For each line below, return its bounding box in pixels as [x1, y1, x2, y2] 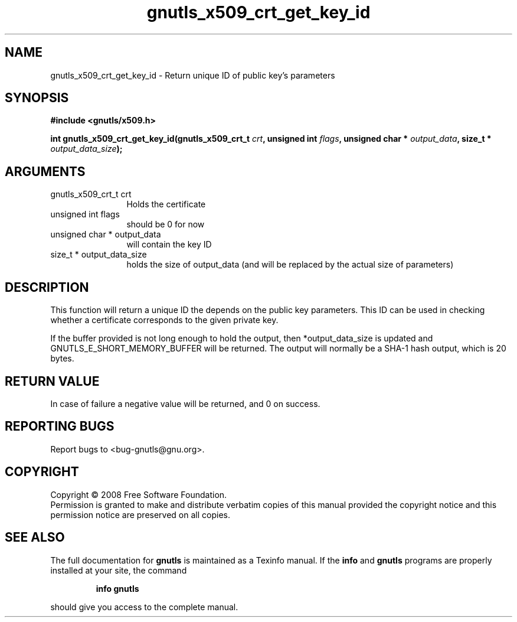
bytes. [50, 353, 74, 364]
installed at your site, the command [50, 565, 187, 575]
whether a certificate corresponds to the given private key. [50, 315, 279, 325]
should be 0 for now [126, 219, 205, 230]
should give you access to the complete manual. [50, 601, 238, 612]
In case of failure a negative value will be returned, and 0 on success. [50, 398, 320, 409]
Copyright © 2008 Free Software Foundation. [50, 489, 227, 500]
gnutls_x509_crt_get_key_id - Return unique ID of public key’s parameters [50, 70, 335, 80]
